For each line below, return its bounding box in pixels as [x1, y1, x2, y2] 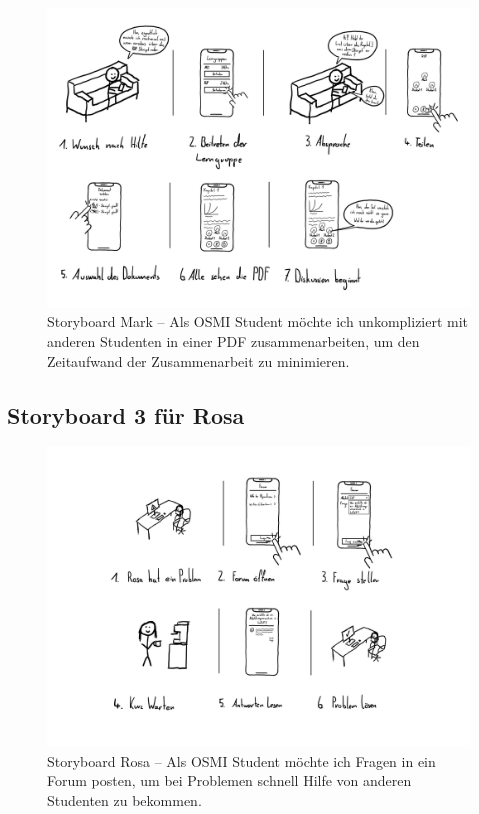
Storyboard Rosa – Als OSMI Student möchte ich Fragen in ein [47, 750, 436, 771]
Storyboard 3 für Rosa [7, 399, 245, 430]
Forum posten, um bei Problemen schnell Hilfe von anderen [47, 770, 412, 791]
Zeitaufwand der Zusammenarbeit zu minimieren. [47, 350, 350, 371]
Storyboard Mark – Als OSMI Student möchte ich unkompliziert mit [47, 311, 469, 332]
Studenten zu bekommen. [47, 789, 202, 810]
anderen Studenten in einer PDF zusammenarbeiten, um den [47, 330, 420, 351]
